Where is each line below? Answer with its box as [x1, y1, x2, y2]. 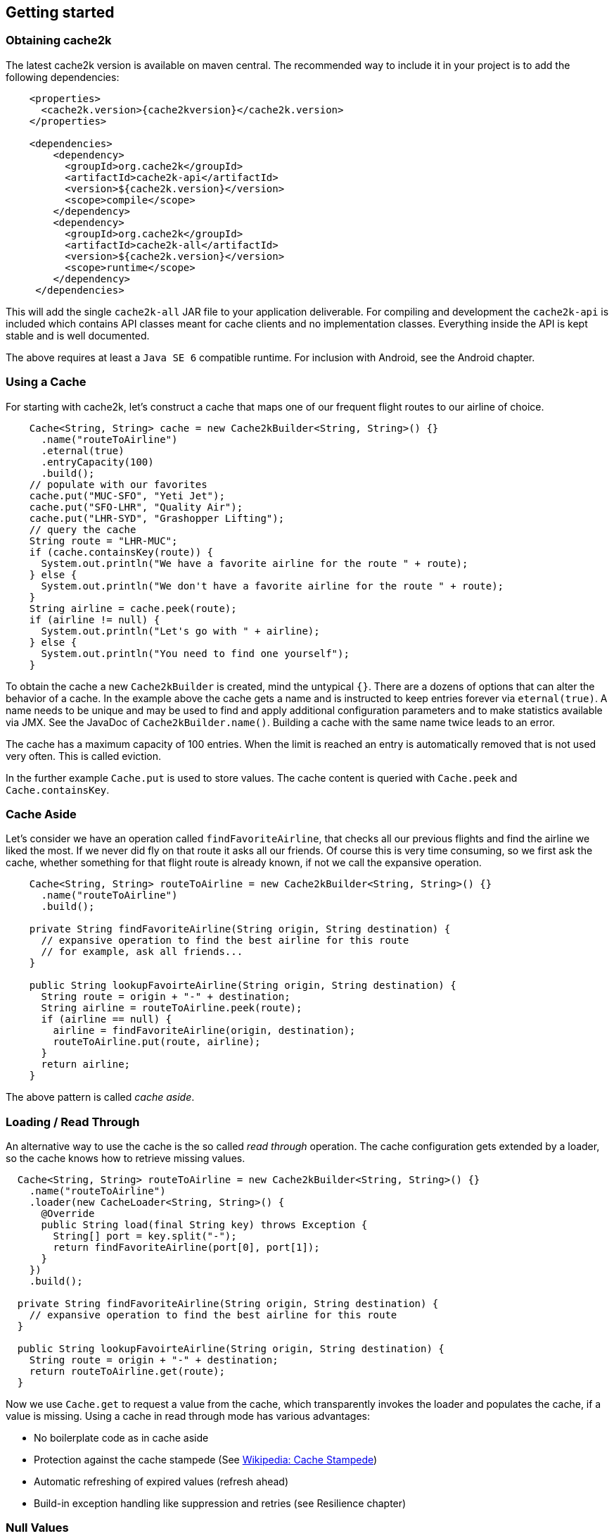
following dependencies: [6, 70, 120, 83]
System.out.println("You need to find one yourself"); [41, 647, 350, 659]
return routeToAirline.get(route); [29, 1366, 225, 1378]
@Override [41, 1208, 95, 1220]
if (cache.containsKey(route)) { [29, 546, 214, 558]
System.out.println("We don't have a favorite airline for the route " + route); [41, 580, 504, 592]
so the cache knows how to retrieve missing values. [6, 1152, 245, 1165]
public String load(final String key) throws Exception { [41, 1219, 368, 1231]
